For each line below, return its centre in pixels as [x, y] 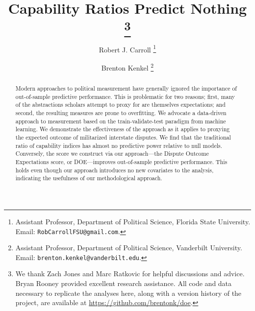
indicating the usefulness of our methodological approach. [89, 178]
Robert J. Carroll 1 [127, 48]
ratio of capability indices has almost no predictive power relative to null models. [119, 145]
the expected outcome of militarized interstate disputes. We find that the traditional [123, 137]
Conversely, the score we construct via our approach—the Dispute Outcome [112, 154]
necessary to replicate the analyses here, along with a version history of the [128, 293]
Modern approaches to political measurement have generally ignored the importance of [126, 88]
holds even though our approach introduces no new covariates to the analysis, [115, 170]
